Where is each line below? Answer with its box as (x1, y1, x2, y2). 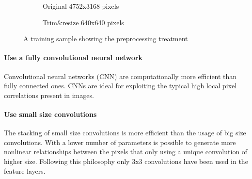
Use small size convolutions (4, 109, 97, 119)
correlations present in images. (4, 90, 94, 100)
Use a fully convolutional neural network (4, 52, 142, 63)
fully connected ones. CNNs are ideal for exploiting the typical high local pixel (4, 81, 237, 91)
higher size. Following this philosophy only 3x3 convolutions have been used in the (4, 156, 248, 166)
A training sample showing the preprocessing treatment (23, 33, 188, 44)
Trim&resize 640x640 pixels (43, 17, 124, 27)
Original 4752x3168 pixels (43, 1, 119, 11)
